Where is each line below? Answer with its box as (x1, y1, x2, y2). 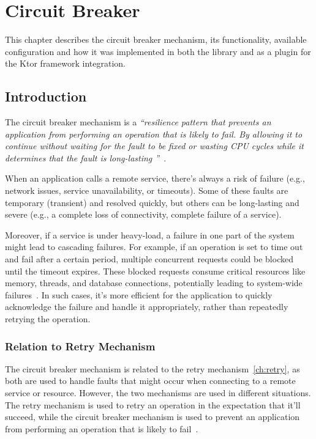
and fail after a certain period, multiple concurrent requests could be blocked (5, 253, 293, 265)
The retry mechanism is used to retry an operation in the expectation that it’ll (5, 398, 301, 411)
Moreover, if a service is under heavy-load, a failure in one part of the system (5, 228, 295, 241)
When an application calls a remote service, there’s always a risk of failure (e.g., (5, 172, 305, 185)
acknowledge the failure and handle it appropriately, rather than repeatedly (5, 300, 288, 313)
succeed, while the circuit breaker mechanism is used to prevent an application (5, 410, 300, 423)
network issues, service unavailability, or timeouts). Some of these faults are (5, 184, 288, 197)
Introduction (5, 87, 87, 106)
